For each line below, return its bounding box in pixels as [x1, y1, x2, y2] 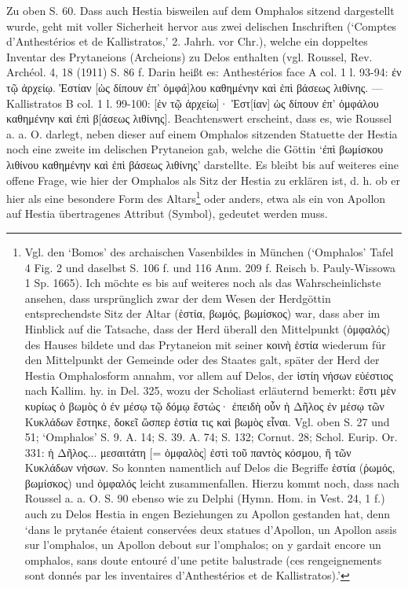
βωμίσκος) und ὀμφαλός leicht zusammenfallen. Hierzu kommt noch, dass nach [24, 474, 400, 491]
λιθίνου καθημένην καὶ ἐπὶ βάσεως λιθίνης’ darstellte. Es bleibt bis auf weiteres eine [6, 156, 399, 172]
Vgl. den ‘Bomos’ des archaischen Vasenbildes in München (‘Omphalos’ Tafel [24, 243, 394, 260]
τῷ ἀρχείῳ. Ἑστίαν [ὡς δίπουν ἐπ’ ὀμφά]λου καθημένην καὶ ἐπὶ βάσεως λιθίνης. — [6, 79, 383, 95]
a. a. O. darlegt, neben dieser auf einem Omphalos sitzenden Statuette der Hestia [6, 125, 398, 142]
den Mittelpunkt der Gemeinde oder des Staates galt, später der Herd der [24, 352, 380, 368]
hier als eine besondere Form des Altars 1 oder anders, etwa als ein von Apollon [6, 188, 386, 206]
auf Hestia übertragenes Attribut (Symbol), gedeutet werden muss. [6, 205, 328, 222]
